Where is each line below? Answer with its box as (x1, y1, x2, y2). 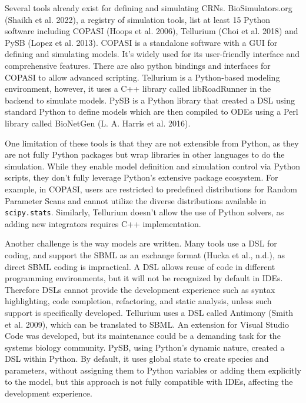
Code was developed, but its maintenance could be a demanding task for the (5, 329, 281, 342)
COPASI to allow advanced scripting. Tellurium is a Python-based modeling (5, 71, 280, 83)
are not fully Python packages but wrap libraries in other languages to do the (5, 148, 285, 161)
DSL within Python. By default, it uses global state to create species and (5, 352, 269, 365)
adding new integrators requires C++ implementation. (5, 217, 201, 229)
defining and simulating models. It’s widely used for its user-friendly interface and (5, 48, 300, 60)
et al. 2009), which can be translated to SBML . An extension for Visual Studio (5, 318, 289, 330)
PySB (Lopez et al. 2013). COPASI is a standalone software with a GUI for (5, 36, 278, 48)
